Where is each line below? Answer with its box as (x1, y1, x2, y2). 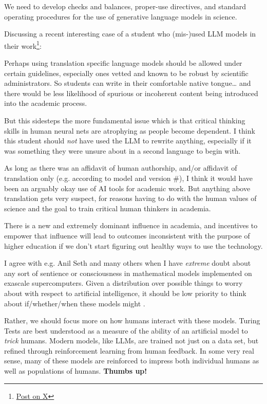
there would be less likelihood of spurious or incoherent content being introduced (4, 87, 258, 98)
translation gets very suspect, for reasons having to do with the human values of (4, 193, 257, 204)
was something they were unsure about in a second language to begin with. (4, 145, 241, 156)
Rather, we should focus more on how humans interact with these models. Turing (4, 315, 260, 326)
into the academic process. (4, 98, 87, 108)
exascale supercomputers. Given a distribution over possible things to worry (4, 278, 243, 288)
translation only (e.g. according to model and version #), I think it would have (4, 172, 253, 183)
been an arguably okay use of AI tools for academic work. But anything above (4, 182, 251, 193)
